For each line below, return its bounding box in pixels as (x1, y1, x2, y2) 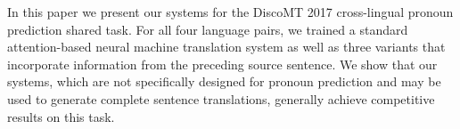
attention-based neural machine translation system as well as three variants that (7, 37, 446, 56)
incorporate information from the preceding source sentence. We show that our (7, 54, 438, 73)
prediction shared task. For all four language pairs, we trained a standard (7, 20, 408, 38)
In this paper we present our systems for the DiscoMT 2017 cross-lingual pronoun (7, 3, 454, 20)
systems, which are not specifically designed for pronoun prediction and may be (7, 72, 441, 91)
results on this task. (7, 107, 115, 125)
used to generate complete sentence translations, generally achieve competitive (7, 89, 435, 108)
